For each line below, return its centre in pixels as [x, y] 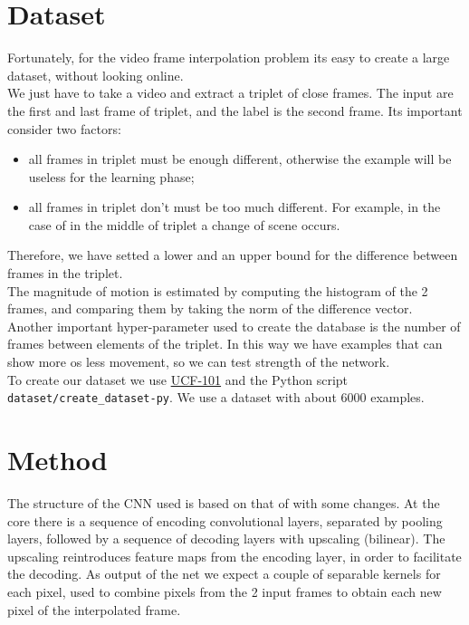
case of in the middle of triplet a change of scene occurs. [184, 224]
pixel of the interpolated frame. [94, 609]
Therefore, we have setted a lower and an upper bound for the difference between [233, 255]
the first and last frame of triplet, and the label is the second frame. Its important [235, 110]
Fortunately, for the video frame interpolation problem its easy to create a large [229, 58]
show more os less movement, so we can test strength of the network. [199, 362]
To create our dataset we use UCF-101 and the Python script [178, 379]
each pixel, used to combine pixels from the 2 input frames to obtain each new [225, 591]
